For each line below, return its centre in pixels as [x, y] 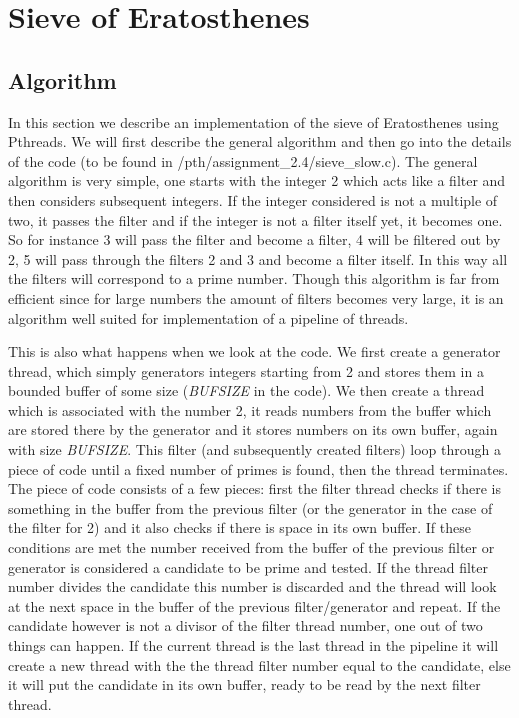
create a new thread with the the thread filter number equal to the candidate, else [259, 664]
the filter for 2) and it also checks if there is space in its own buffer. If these [239, 527]
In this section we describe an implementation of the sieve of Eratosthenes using [253, 121]
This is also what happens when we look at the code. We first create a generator [254, 351]
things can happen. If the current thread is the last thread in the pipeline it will [253, 645]
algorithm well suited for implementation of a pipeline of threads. [208, 317]
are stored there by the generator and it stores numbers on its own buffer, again [253, 429]
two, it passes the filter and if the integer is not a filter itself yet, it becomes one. [255, 219]
